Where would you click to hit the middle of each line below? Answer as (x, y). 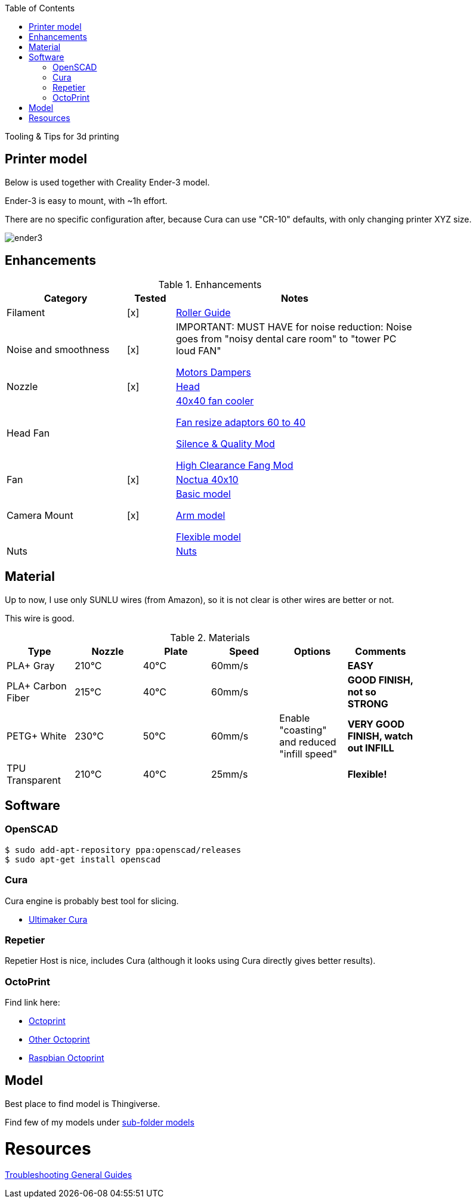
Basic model (203, 494)
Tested (150, 298)
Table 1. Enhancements (210, 284)
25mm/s (229, 774)
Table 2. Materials (210, 637)
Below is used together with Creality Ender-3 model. (107, 182)
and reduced (308, 742)
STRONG (368, 703)
